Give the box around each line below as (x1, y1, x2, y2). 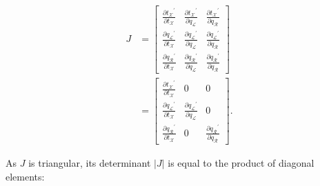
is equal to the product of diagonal (168, 156, 314, 170)
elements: (6, 169, 45, 183)
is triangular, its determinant (28, 156, 151, 170)
